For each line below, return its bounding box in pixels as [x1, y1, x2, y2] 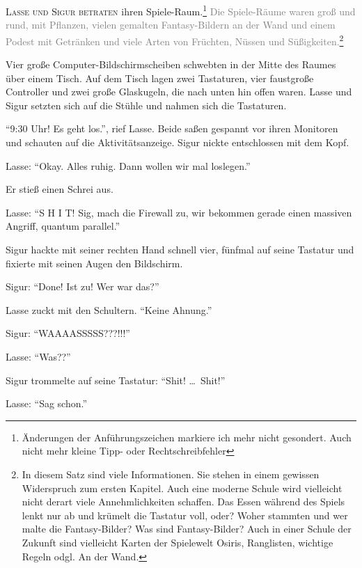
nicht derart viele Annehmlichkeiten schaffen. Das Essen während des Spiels [22, 494, 345, 509]
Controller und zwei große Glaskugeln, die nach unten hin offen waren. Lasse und [6, 84, 352, 99]
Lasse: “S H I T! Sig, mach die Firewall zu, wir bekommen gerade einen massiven [6, 205, 352, 219]
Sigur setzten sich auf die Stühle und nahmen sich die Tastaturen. [6, 97, 287, 112]
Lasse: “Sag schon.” [6, 396, 88, 411]
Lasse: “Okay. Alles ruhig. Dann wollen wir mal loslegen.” [6, 158, 251, 173]
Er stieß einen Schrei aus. [6, 182, 113, 196]
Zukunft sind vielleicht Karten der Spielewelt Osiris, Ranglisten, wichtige [22, 535, 333, 549]
